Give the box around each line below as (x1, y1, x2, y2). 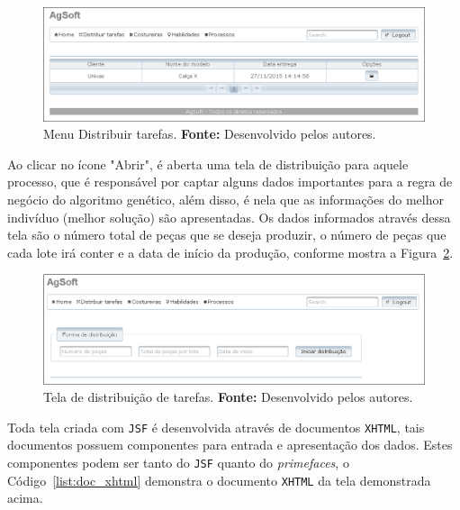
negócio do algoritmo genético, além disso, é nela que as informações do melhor (7, 190, 444, 209)
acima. (7, 488, 43, 507)
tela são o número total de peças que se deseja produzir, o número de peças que (7, 225, 446, 244)
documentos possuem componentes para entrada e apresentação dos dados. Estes (7, 435, 453, 454)
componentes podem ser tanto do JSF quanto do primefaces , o (7, 453, 349, 472)
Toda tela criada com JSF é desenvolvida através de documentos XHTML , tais (7, 417, 425, 436)
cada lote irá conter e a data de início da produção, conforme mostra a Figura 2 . (7, 242, 454, 261)
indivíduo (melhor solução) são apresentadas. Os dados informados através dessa (7, 207, 451, 226)
